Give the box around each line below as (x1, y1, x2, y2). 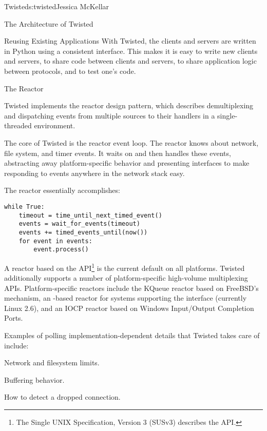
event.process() (33, 246, 89, 253)
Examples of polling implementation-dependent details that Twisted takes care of (4, 330, 260, 341)
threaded (4, 120, 32, 131)
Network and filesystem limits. (4, 357, 100, 368)
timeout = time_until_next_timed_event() (18, 211, 162, 219)
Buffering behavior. (4, 374, 65, 385)
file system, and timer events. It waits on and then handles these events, (4, 147, 231, 158)
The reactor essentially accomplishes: (4, 185, 120, 195)
